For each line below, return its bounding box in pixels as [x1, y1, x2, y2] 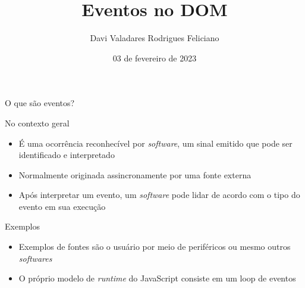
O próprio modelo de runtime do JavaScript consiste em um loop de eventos [18, 272, 296, 284]
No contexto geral [5, 116, 70, 129]
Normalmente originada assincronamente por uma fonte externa [18, 168, 251, 181]
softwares [18, 252, 52, 264]
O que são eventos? [5, 97, 75, 109]
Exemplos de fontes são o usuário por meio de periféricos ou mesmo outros [18, 240, 291, 253]
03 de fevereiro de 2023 [112, 51, 197, 64]
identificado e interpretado [18, 148, 115, 161]
